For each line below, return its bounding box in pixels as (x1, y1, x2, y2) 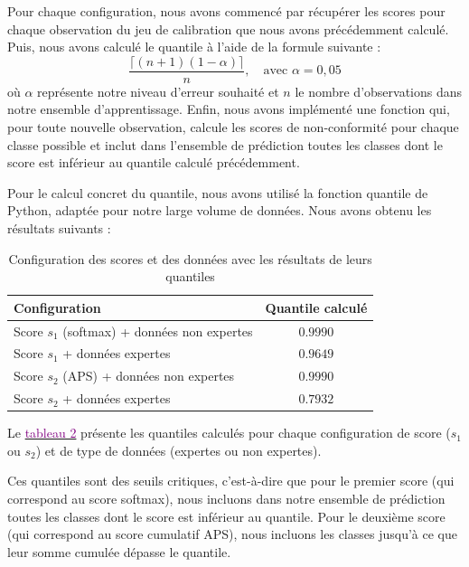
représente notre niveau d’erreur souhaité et (37, 81, 279, 100)
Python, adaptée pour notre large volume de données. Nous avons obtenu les (7, 201, 432, 220)
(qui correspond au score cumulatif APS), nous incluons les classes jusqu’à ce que (7, 524, 457, 543)
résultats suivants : (7, 219, 111, 237)
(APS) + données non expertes (62, 366, 235, 385)
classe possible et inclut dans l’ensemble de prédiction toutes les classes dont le (7, 135, 443, 154)
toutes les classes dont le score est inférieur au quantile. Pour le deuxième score (7, 506, 446, 525)
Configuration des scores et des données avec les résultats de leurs (8, 249, 372, 268)
